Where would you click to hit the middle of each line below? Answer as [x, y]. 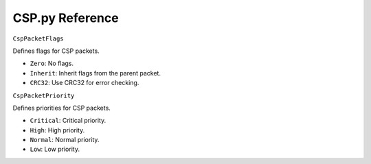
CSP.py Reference [66, 18]
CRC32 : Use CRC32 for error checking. [85, 83]
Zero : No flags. [52, 63]
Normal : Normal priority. [65, 140]
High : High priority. [57, 130]
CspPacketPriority [44, 95]
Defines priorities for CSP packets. [62, 108]
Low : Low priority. [55, 149]
